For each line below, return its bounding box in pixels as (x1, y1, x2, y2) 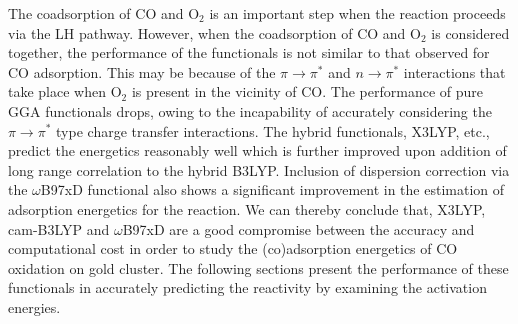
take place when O (8, 81, 122, 102)
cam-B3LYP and (8, 218, 110, 239)
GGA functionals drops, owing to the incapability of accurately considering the (8, 100, 492, 121)
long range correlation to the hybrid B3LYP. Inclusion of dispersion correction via (8, 159, 510, 180)
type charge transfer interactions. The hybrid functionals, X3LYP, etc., (56, 120, 490, 141)
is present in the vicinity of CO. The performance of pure (131, 81, 483, 102)
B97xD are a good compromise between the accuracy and (122, 218, 475, 239)
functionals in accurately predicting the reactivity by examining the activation (8, 277, 487, 298)
